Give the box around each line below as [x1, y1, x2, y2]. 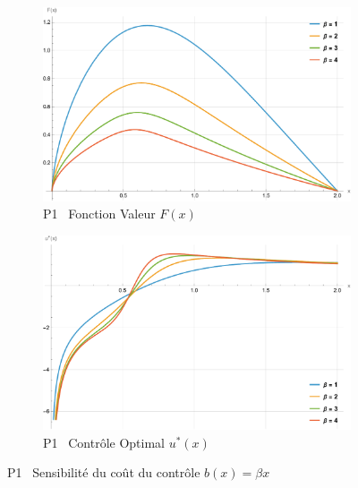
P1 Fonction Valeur [43, 204, 156, 223]
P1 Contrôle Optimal [43, 432, 165, 451]
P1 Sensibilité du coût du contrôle [7, 463, 200, 482]
